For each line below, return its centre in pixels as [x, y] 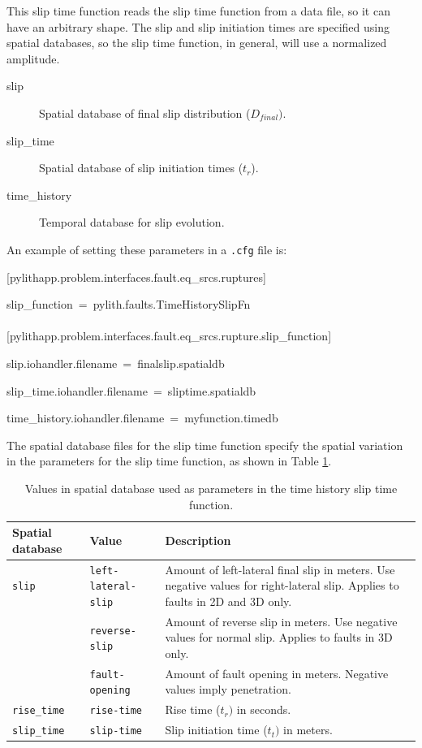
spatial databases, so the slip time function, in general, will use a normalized [197, 43]
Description [198, 540]
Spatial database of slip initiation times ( [141, 168]
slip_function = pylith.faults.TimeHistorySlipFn [129, 304]
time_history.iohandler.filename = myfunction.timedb [142, 418]
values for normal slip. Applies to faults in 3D [279, 637]
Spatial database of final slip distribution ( [145, 112]
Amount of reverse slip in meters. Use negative [281, 621]
